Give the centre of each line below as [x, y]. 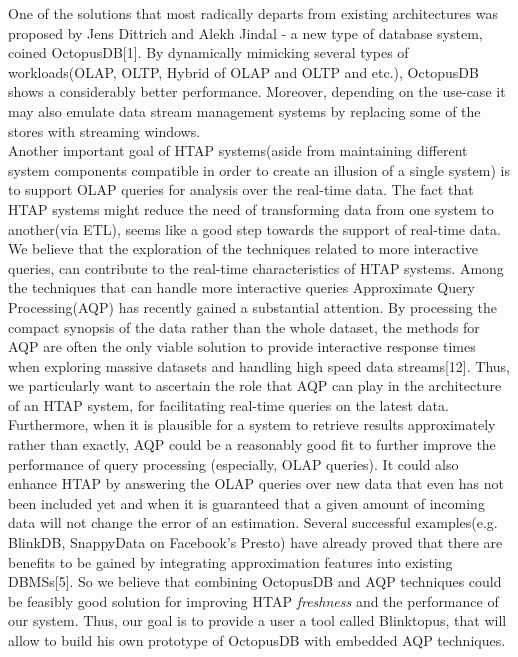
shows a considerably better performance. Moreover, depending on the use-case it [257, 91]
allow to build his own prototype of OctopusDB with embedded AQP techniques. [257, 640]
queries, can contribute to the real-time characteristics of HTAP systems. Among [256, 267]
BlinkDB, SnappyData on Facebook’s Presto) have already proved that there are [255, 542]
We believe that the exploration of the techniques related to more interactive [243, 248]
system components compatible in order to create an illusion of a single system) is [259, 169]
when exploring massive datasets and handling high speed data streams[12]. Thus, [259, 365]
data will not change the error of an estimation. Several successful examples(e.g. [253, 522]
